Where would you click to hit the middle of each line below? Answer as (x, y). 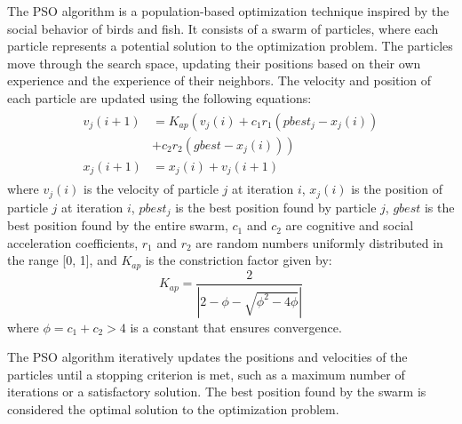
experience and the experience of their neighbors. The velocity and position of (219, 80)
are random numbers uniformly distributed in (319, 242)
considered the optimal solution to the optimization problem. (173, 408)
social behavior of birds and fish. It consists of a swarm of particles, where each (223, 28)
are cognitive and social (350, 225)
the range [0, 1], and (62, 260)
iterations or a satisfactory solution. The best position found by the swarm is (217, 392)
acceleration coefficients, (73, 242)
